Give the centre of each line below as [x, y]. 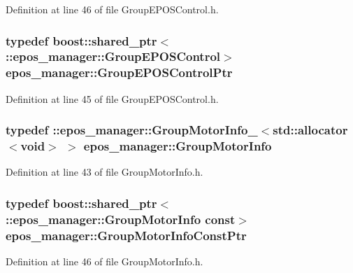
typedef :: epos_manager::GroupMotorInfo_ [132, 130]
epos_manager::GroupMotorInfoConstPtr [126, 235]
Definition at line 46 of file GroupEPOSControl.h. [112, 9]
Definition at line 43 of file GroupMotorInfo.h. [105, 172]
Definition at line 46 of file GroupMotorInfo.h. [105, 261]
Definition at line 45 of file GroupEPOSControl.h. [112, 98]
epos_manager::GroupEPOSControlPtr [119, 72]
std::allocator [310, 130]
